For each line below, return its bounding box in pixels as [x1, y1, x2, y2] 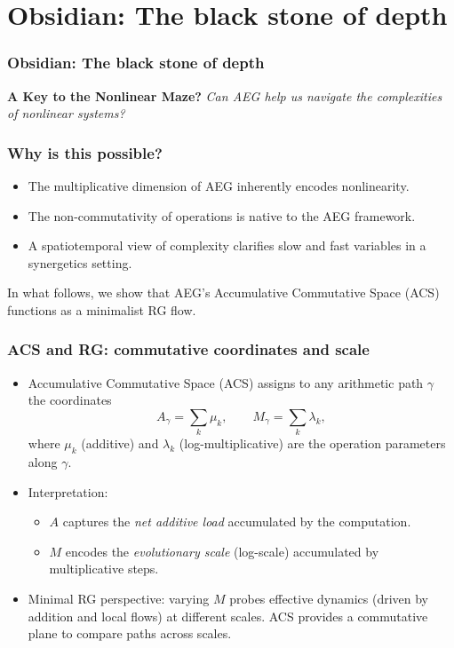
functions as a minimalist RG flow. [7, 300, 196, 319]
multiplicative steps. [49, 559, 159, 578]
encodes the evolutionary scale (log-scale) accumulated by [65, 541, 379, 560]
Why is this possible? [7, 141, 163, 163]
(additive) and [81, 434, 159, 453]
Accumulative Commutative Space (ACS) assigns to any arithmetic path [28, 373, 424, 391]
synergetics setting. [28, 253, 132, 272]
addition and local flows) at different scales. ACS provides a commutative [28, 606, 428, 625]
